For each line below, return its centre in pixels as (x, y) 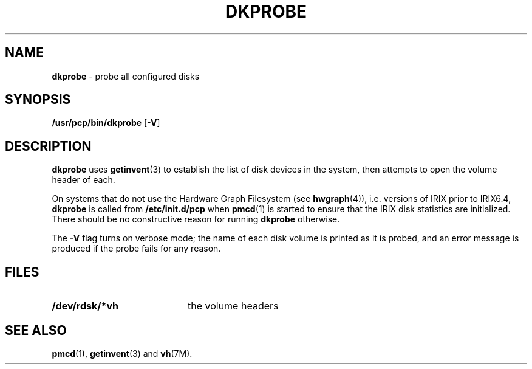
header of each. (84, 180)
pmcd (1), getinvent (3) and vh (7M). (122, 353)
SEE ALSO (36, 330)
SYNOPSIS (38, 100)
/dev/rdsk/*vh (85, 306)
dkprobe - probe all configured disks (126, 76)
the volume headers (233, 306)
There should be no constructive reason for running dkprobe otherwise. (196, 219)
